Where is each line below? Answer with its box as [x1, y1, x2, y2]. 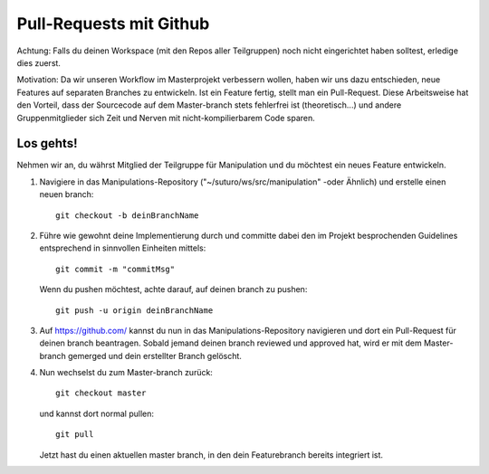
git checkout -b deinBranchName [55, 210, 199, 221]
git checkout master [55, 388, 147, 398]
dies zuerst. [16, 57, 61, 68]
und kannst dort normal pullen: [39, 408, 154, 419]
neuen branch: [39, 189, 94, 200]
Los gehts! [16, 136, 78, 151]
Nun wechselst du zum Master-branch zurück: [39, 367, 213, 378]
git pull [55, 430, 94, 440]
